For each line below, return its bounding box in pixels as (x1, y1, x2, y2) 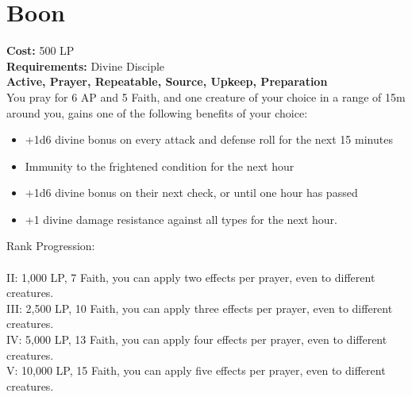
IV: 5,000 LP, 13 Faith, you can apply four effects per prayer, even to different (6, 331, 387, 348)
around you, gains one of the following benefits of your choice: (6, 104, 308, 121)
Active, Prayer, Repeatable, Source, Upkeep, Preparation (6, 73, 328, 90)
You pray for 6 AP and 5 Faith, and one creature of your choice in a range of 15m (6, 88, 406, 105)
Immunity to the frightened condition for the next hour (25, 157, 295, 174)
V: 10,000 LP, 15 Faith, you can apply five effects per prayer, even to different (6, 362, 386, 379)
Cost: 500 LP (6, 42, 75, 59)
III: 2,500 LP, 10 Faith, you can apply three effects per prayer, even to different (6, 299, 393, 316)
